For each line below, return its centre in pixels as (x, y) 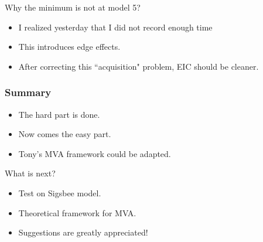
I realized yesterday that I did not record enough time (115, 27)
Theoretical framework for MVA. (77, 212)
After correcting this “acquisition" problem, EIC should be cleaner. (139, 66)
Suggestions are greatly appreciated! (83, 232)
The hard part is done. (59, 114)
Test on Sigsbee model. (60, 192)
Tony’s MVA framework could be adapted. (95, 153)
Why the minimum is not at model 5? (73, 7)
